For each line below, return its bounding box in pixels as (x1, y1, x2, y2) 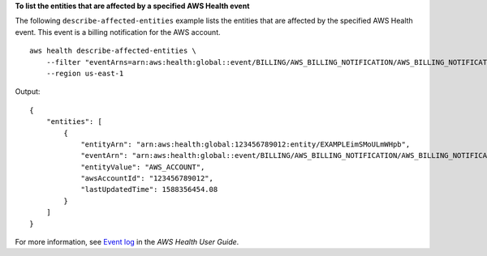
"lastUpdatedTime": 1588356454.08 (80, 185, 218, 194)
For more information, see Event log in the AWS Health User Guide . (15, 237, 239, 247)
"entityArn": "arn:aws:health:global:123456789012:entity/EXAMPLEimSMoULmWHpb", (80, 139, 411, 149)
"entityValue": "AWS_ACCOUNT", (80, 162, 205, 172)
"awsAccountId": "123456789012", (80, 174, 214, 183)
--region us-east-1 (45, 69, 124, 78)
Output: (15, 87, 41, 96)
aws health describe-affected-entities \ (29, 46, 196, 56)
